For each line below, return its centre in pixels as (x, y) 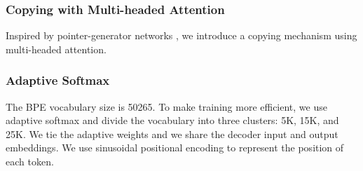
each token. (30, 161)
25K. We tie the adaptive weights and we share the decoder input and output (172, 134)
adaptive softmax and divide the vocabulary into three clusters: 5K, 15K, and (172, 120)
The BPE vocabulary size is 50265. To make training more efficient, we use (166, 106)
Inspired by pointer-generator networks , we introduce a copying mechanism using (181, 35)
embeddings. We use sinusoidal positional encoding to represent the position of (175, 148)
